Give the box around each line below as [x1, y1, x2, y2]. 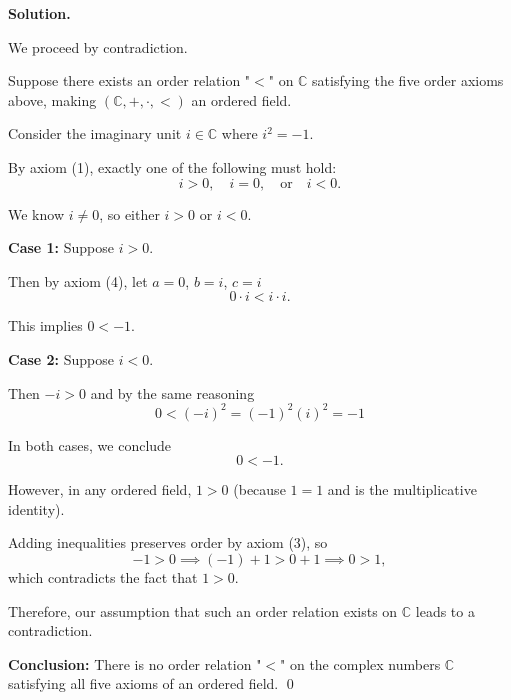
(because [233, 479, 286, 500]
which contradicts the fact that [8, 567, 198, 587]
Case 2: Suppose [8, 348, 114, 369]
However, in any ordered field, [8, 479, 192, 500]
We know [8, 203, 64, 224]
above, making [8, 89, 97, 110]
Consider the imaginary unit [8, 123, 182, 144]
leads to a [415, 600, 475, 621]
